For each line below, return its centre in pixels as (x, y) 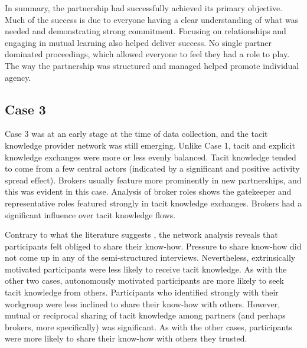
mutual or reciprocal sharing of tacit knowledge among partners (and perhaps (145, 315)
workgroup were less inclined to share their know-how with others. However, (143, 303)
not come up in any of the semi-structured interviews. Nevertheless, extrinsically (150, 257)
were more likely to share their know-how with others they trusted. (126, 338)
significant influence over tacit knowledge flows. (90, 214)
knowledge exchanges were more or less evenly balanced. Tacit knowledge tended (151, 157)
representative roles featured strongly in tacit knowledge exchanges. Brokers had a (153, 203)
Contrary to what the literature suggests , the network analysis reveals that (141, 234)
